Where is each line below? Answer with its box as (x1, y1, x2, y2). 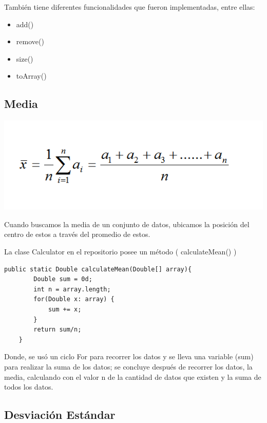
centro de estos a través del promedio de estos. (4, 229, 150, 240)
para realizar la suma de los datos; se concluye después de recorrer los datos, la (4, 361, 253, 372)
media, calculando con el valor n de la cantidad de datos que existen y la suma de (4, 371, 261, 382)
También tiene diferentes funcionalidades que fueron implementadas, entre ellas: (4, 2, 255, 12)
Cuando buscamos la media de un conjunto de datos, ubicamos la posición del (4, 218, 250, 229)
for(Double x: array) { (33, 296, 115, 303)
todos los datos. (4, 381, 53, 392)
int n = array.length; (33, 285, 111, 293)
